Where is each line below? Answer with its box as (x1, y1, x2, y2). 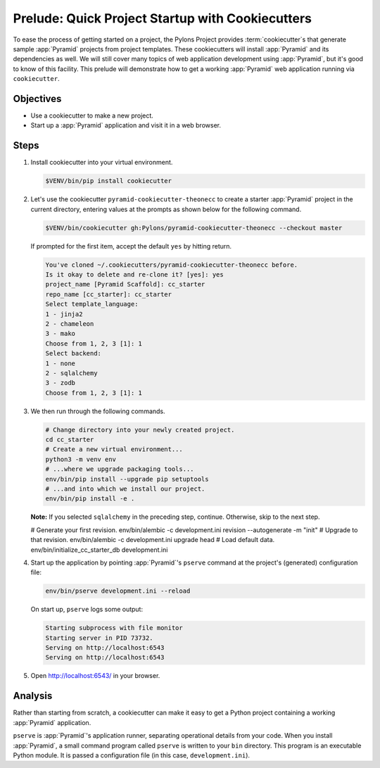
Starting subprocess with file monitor (45, 624, 183, 632)
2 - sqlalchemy (45, 369, 98, 377)
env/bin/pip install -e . (45, 495, 135, 503)
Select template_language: (45, 300, 139, 308)
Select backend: (45, 349, 102, 358)
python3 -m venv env (45, 455, 116, 463)
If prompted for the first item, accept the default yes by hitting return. (30, 241, 232, 250)
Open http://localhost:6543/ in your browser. (30, 672, 160, 680)
